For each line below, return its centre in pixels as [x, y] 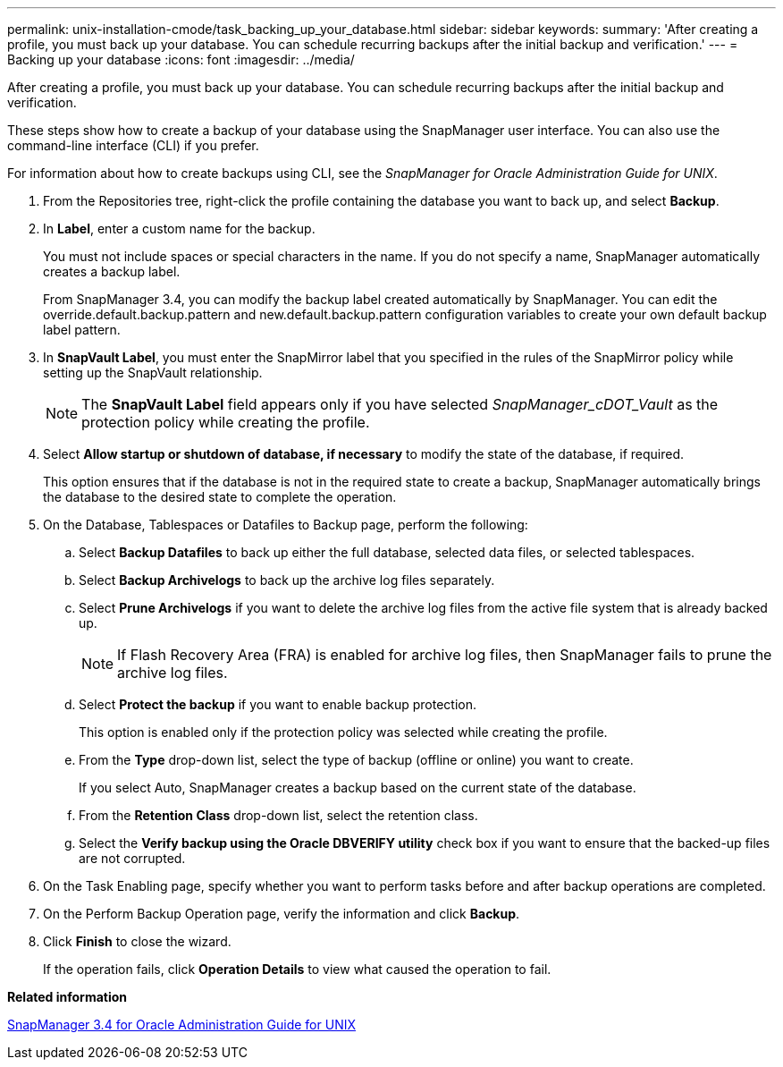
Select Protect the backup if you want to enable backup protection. [278, 704]
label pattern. [82, 330]
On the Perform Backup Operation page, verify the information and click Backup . [282, 914]
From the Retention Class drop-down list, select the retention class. [278, 815]
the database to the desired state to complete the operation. [220, 497]
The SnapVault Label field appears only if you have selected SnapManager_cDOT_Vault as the [400, 404]
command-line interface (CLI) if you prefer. [133, 145]
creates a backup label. [112, 271]
